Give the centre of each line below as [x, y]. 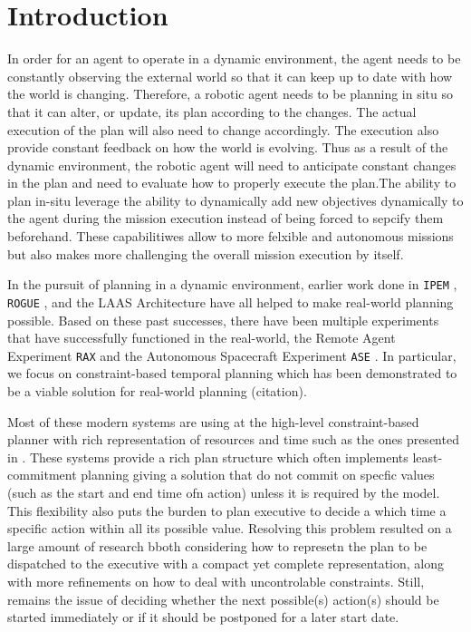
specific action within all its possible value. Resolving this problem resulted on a [230, 528]
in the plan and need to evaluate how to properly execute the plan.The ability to [232, 183]
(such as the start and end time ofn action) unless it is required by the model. [224, 492]
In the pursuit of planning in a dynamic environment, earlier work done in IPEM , [232, 284]
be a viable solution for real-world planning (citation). [157, 391]
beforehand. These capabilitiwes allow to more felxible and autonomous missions [231, 236]
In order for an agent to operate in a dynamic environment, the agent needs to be [234, 58]
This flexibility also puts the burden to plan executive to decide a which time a [227, 510]
